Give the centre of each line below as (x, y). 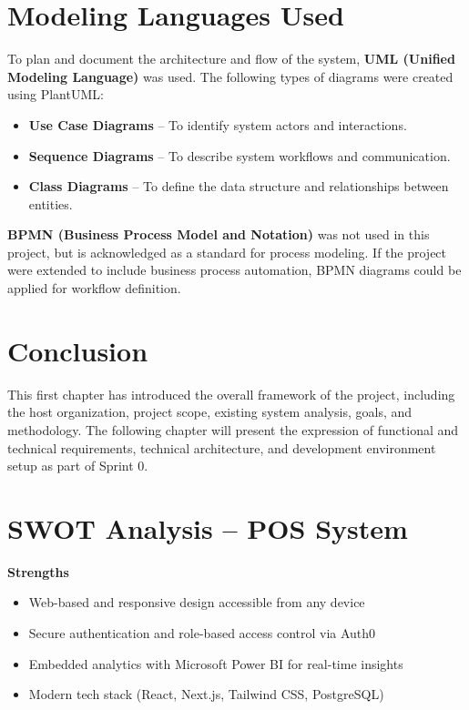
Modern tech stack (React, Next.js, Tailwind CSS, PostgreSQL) (206, 694)
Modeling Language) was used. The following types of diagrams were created (230, 76)
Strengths (38, 571)
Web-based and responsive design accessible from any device (197, 602)
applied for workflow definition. (94, 288)
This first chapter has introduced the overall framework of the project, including (231, 394)
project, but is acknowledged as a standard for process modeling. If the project (227, 252)
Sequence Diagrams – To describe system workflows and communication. (240, 155)
